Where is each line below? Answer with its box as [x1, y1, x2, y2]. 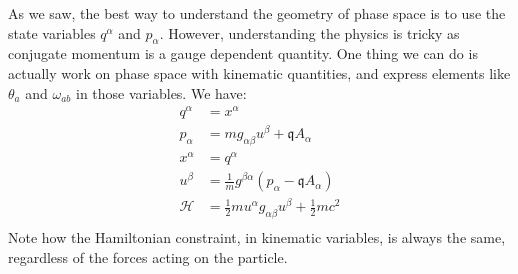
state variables [8, 22, 96, 43]
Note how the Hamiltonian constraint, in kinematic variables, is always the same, [8, 227, 506, 248]
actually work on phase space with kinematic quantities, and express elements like [8, 62, 511, 83]
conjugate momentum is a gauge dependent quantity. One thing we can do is [8, 43, 478, 64]
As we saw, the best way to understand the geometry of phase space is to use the [8, 3, 506, 23]
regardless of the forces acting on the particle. [8, 246, 288, 267]
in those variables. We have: [76, 82, 247, 103]
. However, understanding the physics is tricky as [159, 22, 460, 43]
